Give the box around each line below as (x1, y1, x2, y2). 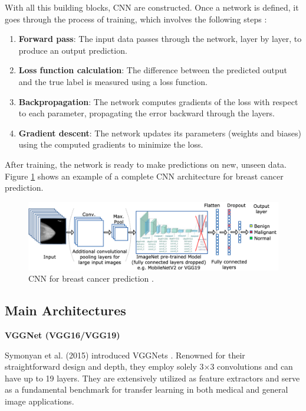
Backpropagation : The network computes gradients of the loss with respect (18, 95, 298, 107)
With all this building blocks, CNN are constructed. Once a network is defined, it (5, 1, 299, 13)
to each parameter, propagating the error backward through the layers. (18, 107, 275, 119)
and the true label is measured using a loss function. (18, 75, 208, 87)
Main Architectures (5, 301, 126, 319)
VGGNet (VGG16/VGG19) (5, 329, 120, 341)
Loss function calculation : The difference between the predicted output (18, 64, 288, 76)
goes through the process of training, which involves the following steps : (5, 12, 267, 25)
